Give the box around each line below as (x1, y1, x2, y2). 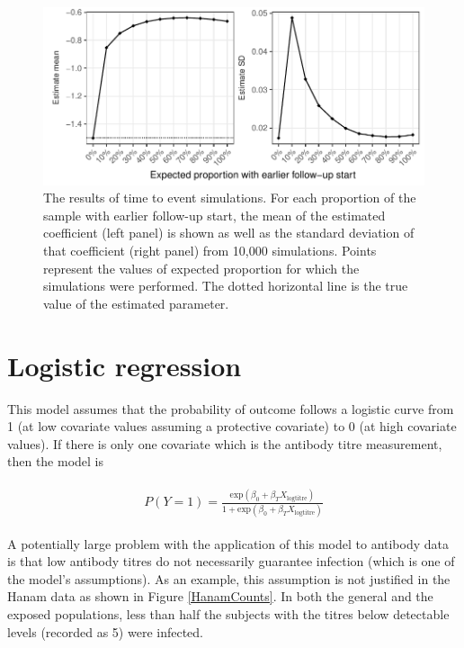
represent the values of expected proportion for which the (43, 258, 360, 277)
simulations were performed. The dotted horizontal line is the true (43, 276, 408, 295)
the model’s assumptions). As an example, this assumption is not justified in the (7, 569, 451, 588)
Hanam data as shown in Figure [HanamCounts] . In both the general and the (7, 587, 433, 606)
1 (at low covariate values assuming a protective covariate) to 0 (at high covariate (7, 417, 457, 436)
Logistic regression (7, 346, 242, 383)
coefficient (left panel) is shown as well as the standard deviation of (43, 223, 415, 242)
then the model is (7, 452, 104, 471)
